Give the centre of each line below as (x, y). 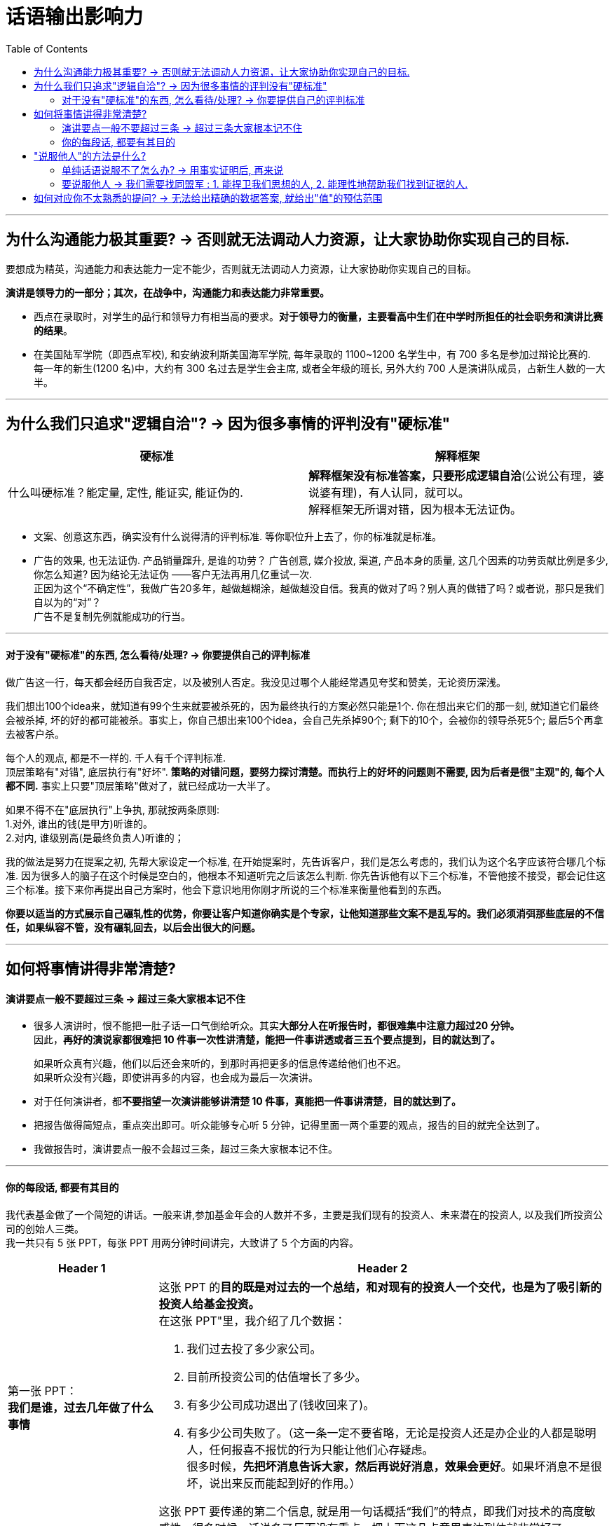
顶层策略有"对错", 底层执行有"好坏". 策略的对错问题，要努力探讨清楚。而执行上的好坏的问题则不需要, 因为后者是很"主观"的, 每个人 (305, 771)
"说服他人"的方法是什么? (90, 156)
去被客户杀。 (35, 734)
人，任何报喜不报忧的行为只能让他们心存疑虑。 (310, 1449)
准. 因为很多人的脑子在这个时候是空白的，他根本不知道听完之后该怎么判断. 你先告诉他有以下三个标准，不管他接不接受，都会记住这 (306, 875)
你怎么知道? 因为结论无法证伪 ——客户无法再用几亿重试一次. (173, 575)
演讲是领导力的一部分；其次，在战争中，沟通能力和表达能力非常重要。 (168, 292)
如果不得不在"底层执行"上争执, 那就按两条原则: (113, 809)
